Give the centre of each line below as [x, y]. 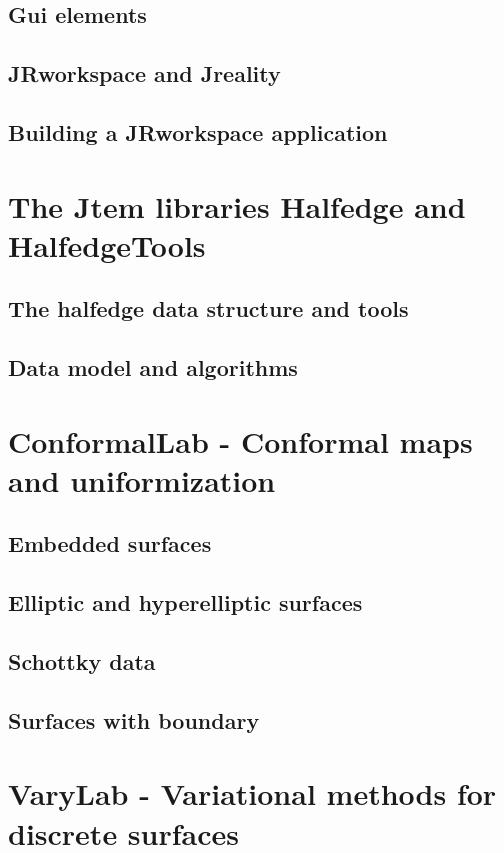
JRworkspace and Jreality [144, 73]
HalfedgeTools [107, 244]
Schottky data [82, 660]
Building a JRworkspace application [198, 131]
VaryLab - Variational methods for [252, 793]
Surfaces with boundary [134, 719]
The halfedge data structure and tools [208, 308]
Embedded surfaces [110, 543]
